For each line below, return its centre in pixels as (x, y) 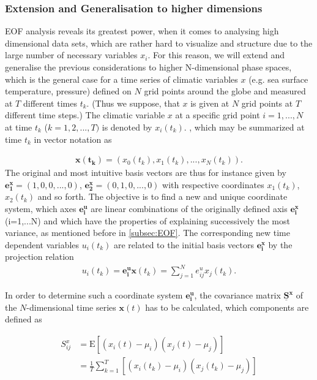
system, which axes (41, 208)
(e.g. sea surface (278, 79)
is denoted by (127, 127)
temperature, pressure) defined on (68, 91)
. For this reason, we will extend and (216, 55)
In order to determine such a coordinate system (94, 295)
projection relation (39, 256)
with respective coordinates (213, 184)
